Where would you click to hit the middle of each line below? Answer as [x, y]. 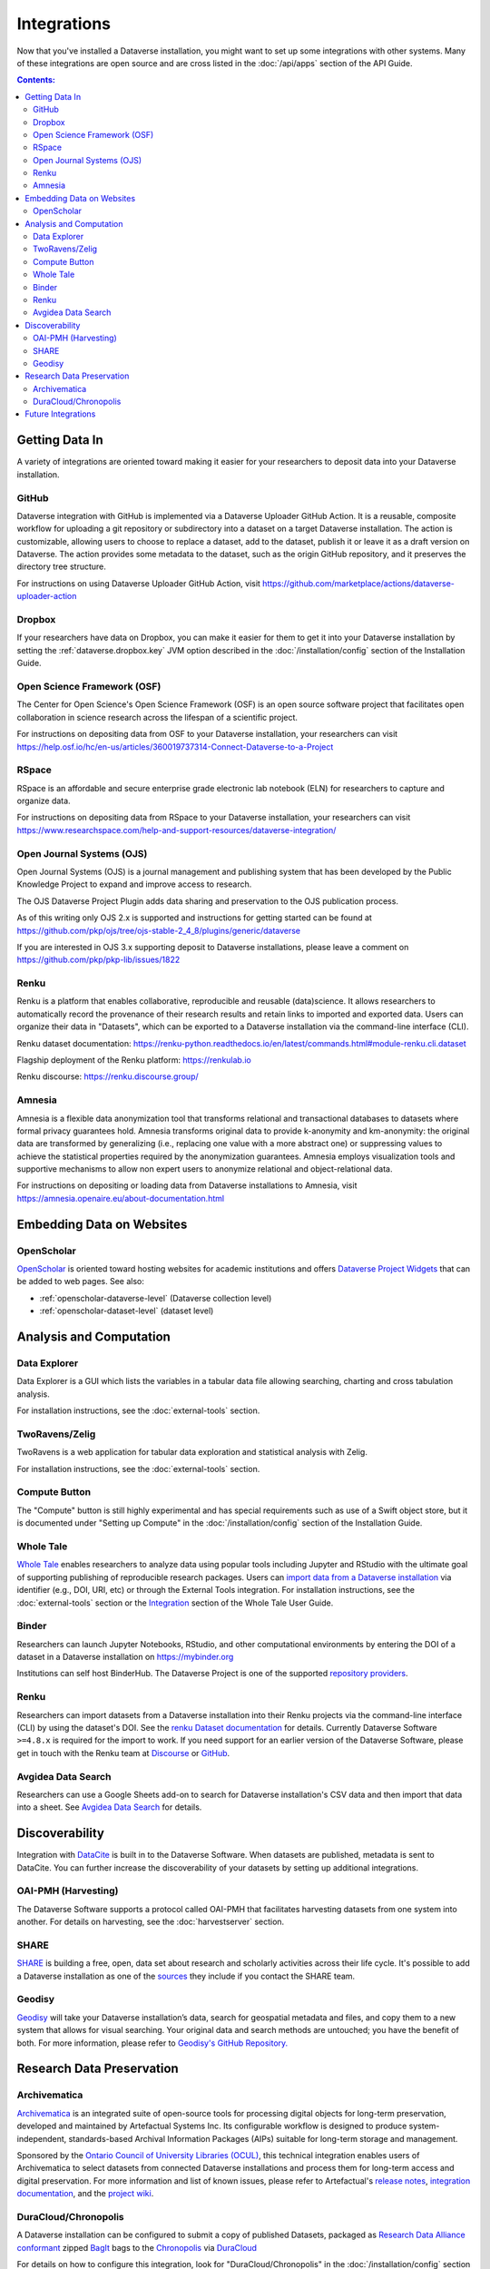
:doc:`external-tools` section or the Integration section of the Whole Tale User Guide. [175, 1603]
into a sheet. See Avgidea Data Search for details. [109, 1807]
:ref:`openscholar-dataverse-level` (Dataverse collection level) [156, 1298]
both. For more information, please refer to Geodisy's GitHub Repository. [152, 2043]
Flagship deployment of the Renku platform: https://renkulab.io [134, 1060]
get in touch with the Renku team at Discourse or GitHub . [123, 1753]
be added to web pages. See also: [80, 1282]
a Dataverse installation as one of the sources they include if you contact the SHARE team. [186, 1976]
